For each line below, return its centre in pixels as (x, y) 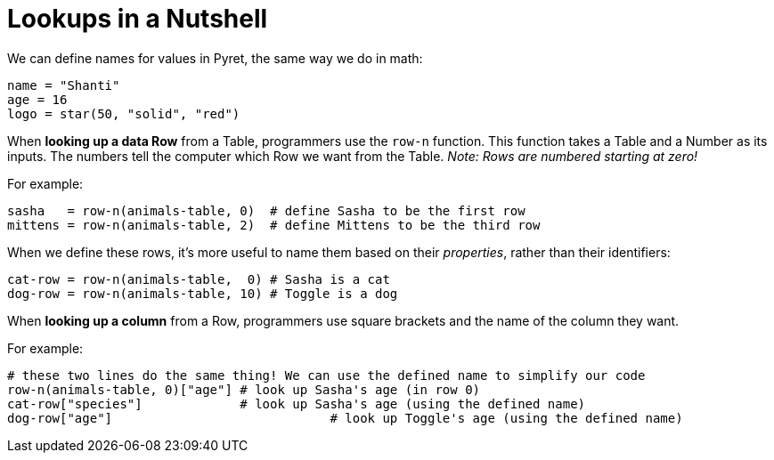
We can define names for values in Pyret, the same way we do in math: (215, 58)
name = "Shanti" (64, 85)
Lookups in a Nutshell (138, 19)
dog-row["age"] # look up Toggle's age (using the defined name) (345, 418)
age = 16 (37, 99)
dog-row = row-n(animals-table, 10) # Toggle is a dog (203, 293)
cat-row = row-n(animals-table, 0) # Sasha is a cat (199, 279)
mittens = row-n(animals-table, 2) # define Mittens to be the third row (274, 225)
